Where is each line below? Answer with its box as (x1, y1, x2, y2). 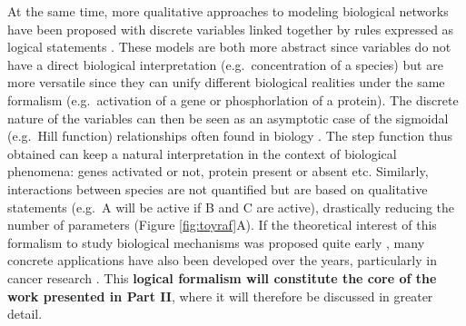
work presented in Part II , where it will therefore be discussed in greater (7, 286, 433, 305)
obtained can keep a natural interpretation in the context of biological (7, 143, 397, 163)
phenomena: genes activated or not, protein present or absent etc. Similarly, (7, 162, 429, 181)
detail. (7, 304, 43, 323)
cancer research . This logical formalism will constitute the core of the (7, 268, 437, 287)
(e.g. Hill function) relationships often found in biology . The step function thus (7, 126, 453, 145)
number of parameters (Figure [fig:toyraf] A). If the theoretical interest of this (7, 215, 437, 234)
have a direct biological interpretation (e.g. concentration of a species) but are (7, 54, 443, 74)
